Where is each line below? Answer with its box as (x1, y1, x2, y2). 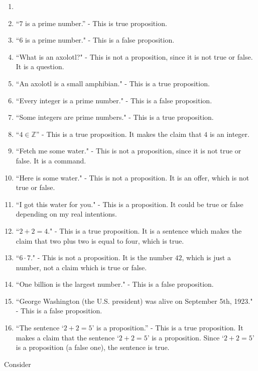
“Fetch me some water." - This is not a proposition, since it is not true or (16, 145, 241, 156)
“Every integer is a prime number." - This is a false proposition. (16, 95, 212, 105)
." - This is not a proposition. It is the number (30, 252, 173, 263)
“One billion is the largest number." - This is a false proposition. (16, 279, 214, 289)
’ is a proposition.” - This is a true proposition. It (92, 322, 243, 333)
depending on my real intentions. (16, 209, 117, 219)
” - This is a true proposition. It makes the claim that (36, 128, 202, 139)
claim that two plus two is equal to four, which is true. (16, 235, 184, 246)
